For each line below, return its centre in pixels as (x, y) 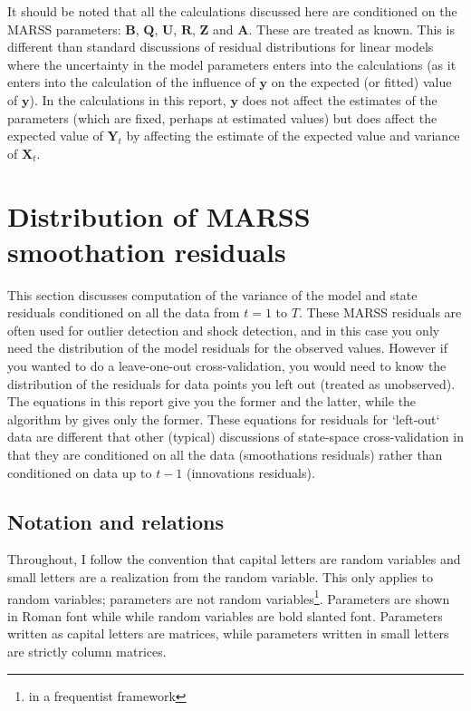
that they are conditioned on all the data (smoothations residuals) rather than (225, 454)
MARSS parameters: (64, 29)
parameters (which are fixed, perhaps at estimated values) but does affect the (222, 117)
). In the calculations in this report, (128, 99)
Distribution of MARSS (159, 215)
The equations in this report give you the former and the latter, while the (212, 401)
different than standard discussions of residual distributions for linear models (221, 47)
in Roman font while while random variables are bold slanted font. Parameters (225, 615)
